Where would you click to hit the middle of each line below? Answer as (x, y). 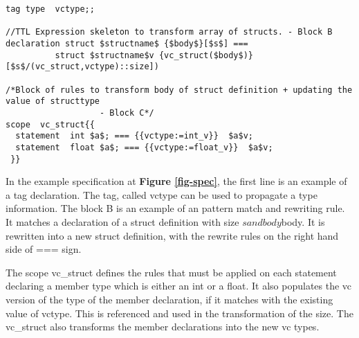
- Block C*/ (127, 113)
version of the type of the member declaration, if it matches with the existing (169, 299)
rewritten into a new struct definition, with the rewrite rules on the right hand (172, 235)
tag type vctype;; (50, 9)
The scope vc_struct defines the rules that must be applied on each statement (171, 272)
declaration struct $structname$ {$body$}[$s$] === (127, 43)
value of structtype (53, 101)
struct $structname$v (104, 55)
